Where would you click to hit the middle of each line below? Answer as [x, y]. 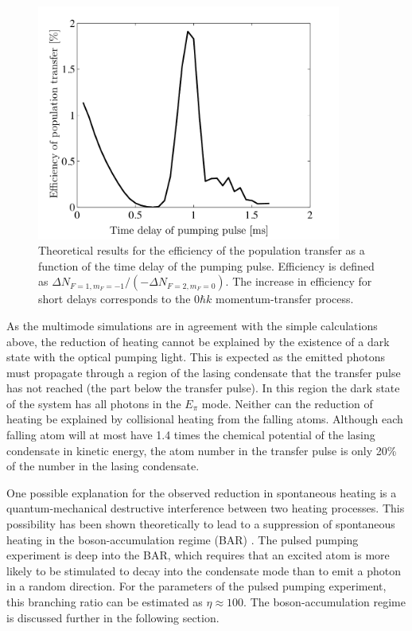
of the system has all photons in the [94, 403]
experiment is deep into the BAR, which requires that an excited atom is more [198, 555]
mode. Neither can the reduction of [287, 403]
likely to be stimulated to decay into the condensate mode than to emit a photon [204, 570]
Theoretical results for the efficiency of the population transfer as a [202, 250]
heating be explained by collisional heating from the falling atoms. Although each [205, 419]
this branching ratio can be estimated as [105, 602]
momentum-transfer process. [285, 299]
